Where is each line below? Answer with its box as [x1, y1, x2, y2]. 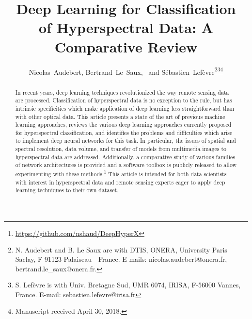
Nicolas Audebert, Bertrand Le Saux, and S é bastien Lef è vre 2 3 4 [29, 65, 223, 77]
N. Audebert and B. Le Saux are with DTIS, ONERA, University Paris [15, 244, 227, 254]
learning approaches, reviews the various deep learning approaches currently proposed [15, 120, 232, 129]
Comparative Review [54, 36, 198, 56]
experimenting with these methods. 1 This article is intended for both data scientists [15, 168, 227, 178]
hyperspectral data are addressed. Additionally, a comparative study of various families [15, 152, 235, 161]
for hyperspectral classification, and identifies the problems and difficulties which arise [15, 128, 233, 136]
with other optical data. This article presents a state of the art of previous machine [15, 112, 225, 120]
